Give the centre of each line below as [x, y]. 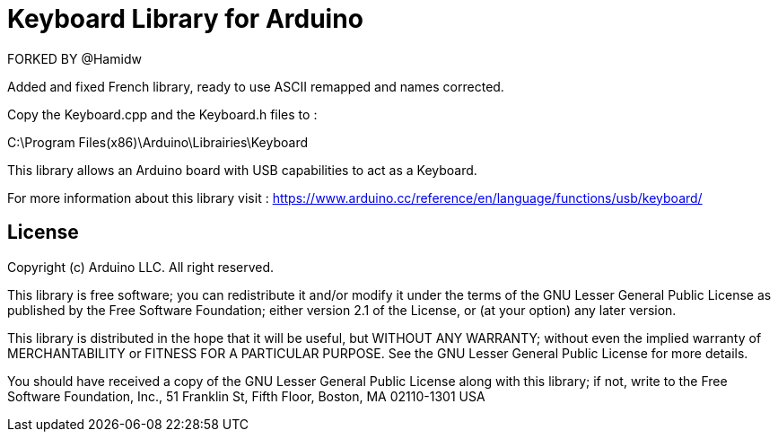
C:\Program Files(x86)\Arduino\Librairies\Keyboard [157, 142]
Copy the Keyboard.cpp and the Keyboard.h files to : [162, 114]
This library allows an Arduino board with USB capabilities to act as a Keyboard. [242, 170]
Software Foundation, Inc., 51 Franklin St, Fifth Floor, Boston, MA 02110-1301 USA [246, 396]
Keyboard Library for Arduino [185, 19]
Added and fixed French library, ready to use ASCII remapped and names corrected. [256, 86]
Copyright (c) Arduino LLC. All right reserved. [141, 267]
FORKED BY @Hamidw [74, 58]
